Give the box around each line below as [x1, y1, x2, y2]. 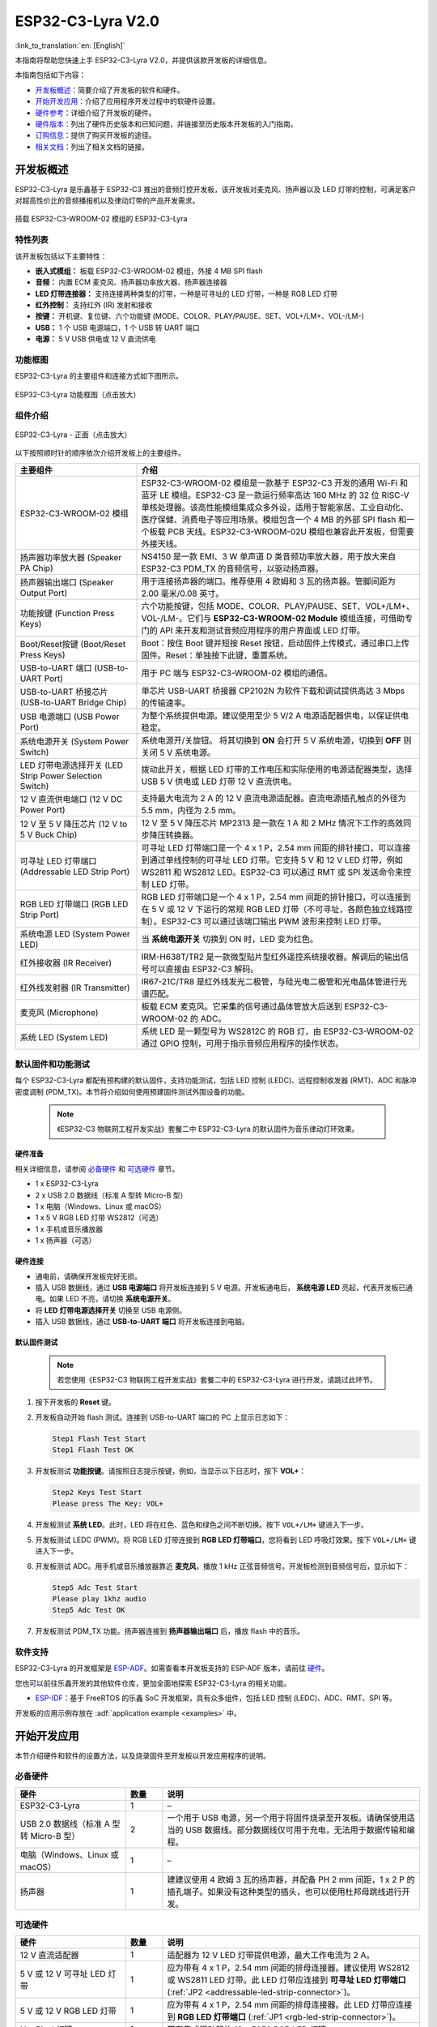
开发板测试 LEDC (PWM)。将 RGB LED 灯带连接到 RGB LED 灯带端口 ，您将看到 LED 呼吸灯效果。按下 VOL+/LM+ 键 [35, 1535, 417, 1545]
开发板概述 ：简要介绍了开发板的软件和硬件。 [35, 85, 185, 95]
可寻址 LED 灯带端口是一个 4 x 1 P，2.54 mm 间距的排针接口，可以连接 [141, 842, 411, 853]
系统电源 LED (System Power [19, 928, 131, 940]
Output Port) [19, 587, 68, 598]
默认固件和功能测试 [15, 1058, 91, 1069]
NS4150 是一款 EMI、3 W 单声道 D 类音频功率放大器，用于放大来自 [141, 551, 397, 562]
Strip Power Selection [19, 770, 103, 782]
